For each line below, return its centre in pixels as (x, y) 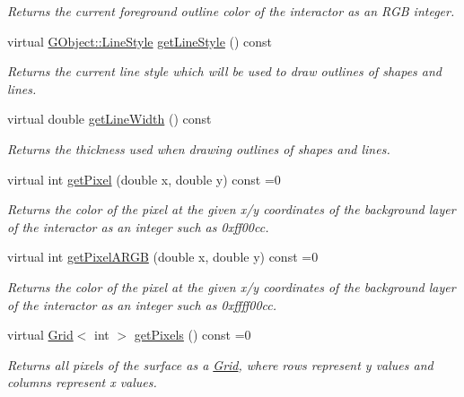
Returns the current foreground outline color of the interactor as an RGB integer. (231, 11)
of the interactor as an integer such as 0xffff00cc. (142, 304)
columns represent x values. (82, 382)
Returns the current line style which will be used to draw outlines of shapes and (224, 71)
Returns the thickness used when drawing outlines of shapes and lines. (199, 148)
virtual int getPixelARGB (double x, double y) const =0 (163, 257)
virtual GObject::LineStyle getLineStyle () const (140, 41)
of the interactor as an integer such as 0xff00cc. (138, 226)
